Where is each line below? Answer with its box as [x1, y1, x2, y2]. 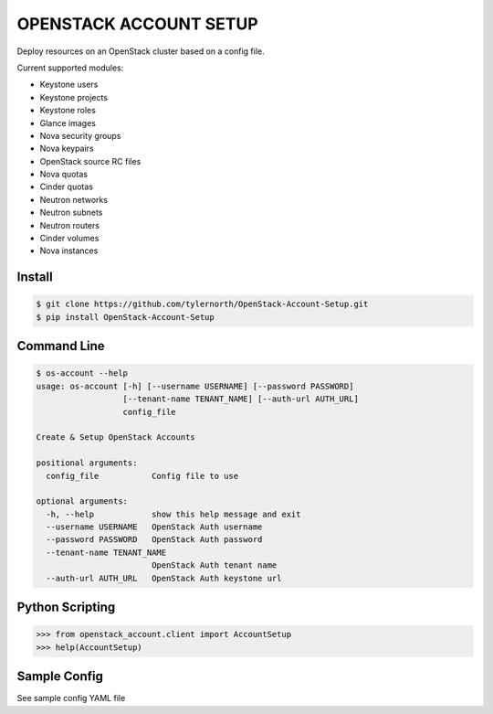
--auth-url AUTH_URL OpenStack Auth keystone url [46, 572, 282, 583]
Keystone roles [39, 105, 96, 116]
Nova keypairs [39, 143, 95, 155]
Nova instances [39, 245, 99, 256]
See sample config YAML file [16, 693, 126, 704]
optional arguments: [36, 496, 128, 506]
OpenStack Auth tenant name [151, 560, 278, 570]
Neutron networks [39, 194, 109, 205]
